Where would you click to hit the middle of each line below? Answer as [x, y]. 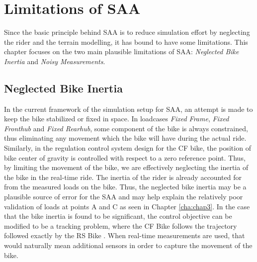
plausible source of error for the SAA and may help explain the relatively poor [124, 197]
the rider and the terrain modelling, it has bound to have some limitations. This [126, 42]
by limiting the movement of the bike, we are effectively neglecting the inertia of [126, 167]
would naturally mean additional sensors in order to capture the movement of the [128, 245]
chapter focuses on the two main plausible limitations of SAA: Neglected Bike [122, 51]
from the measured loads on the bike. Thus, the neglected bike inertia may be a [125, 187]
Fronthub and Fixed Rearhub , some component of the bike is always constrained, [126, 128]
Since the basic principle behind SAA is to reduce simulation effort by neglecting [127, 32]
